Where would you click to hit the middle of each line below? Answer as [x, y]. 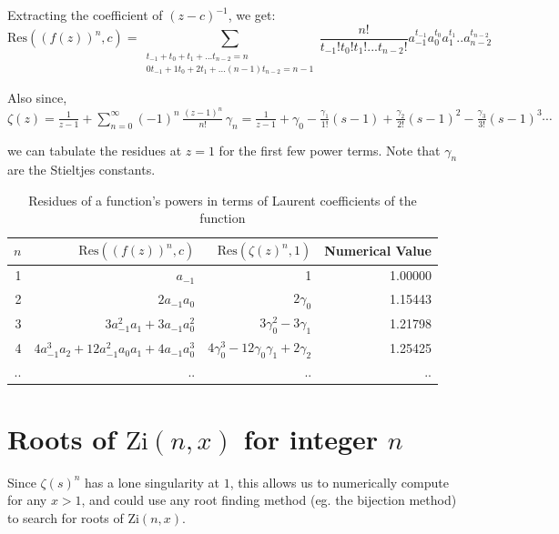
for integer [311, 438]
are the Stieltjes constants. [81, 170]
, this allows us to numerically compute [339, 482]
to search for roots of [66, 517]
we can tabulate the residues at [95, 150]
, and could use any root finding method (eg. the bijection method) [269, 500]
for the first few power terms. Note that [330, 150]
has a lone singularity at [152, 482]
